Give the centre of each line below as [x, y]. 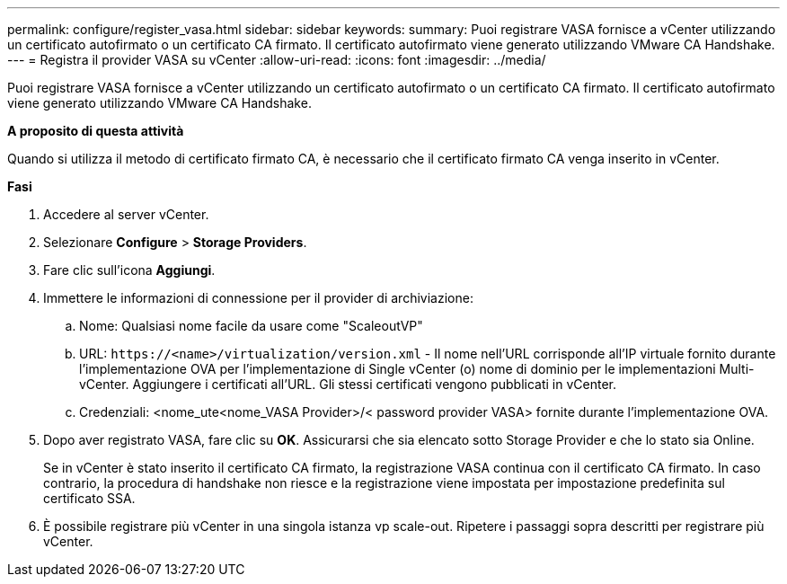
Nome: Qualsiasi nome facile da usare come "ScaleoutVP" [251, 326]
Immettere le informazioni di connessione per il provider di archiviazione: [258, 298]
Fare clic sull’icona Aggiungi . [129, 270]
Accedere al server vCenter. [126, 214]
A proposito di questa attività [96, 131]
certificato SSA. [89, 498]
